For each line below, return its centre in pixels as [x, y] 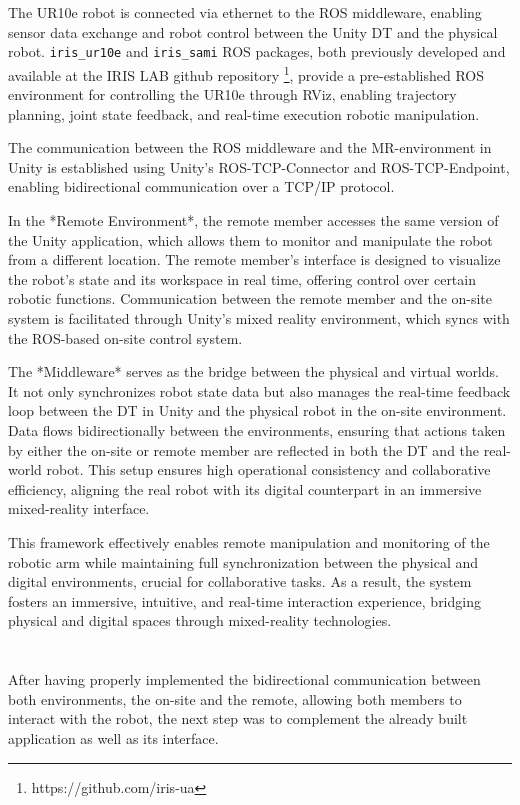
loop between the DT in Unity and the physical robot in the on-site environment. [257, 410]
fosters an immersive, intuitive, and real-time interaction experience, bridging [244, 600]
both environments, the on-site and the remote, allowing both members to [235, 698]
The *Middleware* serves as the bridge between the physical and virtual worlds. [253, 371]
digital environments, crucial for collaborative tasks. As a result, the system [240, 581]
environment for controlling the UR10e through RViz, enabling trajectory [232, 94]
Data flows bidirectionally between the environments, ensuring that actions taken [257, 430]
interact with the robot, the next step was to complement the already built [238, 718]
